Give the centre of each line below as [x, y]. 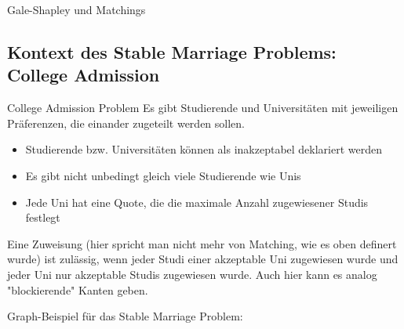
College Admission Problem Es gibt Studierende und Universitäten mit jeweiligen [203, 108]
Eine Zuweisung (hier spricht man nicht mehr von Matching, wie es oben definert [202, 243]
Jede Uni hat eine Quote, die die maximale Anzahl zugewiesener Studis [197, 202]
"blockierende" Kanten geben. [78, 289]
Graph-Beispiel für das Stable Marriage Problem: [125, 316]
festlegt [43, 217]
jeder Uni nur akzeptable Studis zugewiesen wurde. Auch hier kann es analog [192, 274]
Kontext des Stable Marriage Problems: [172, 51]
